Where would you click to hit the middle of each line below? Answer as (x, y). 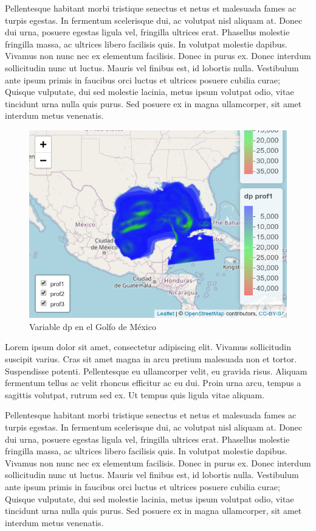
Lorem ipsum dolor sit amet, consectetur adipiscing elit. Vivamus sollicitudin (148, 347)
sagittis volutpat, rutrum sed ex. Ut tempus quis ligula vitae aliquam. (135, 394)
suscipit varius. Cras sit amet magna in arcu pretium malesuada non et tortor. (151, 359)
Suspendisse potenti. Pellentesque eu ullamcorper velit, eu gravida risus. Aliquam (156, 371)
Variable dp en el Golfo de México (93, 326)
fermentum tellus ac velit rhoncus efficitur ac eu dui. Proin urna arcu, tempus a (153, 383)
